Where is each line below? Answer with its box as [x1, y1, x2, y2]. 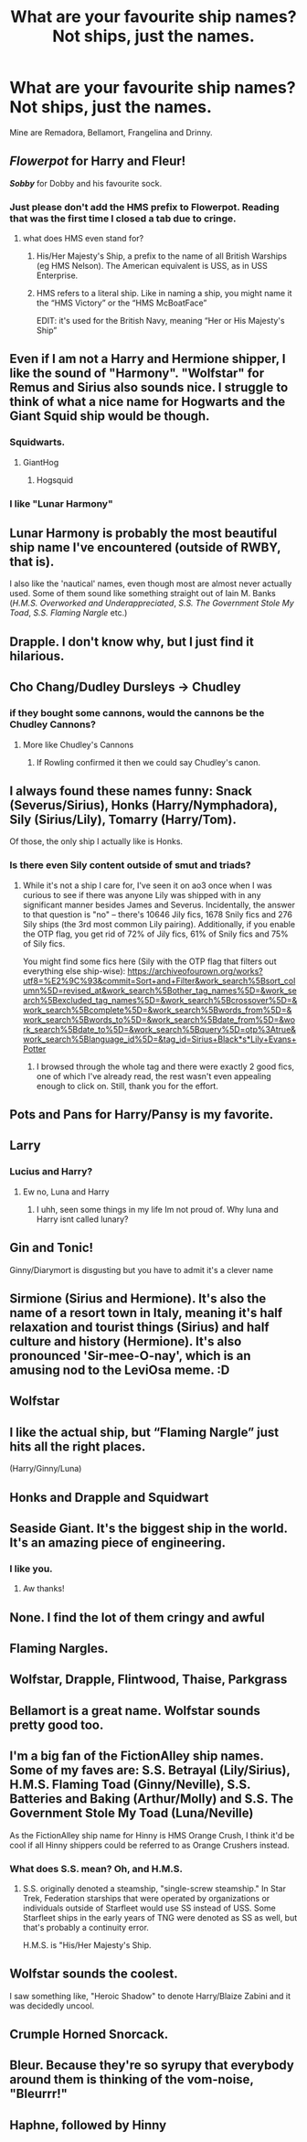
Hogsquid [36, 474, 74, 486]
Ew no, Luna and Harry [22, 1186, 110, 1197]
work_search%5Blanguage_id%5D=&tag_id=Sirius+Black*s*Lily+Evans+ [22, 1034, 297, 1044]
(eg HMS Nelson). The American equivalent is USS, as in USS [36, 261, 268, 272]
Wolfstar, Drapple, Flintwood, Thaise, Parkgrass [9, 1672, 288, 1687]
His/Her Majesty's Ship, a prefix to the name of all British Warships [36, 251, 288, 262]
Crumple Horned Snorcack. [9, 2027, 169, 2042]
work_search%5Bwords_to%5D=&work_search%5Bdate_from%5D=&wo [22, 1013, 295, 1025]
